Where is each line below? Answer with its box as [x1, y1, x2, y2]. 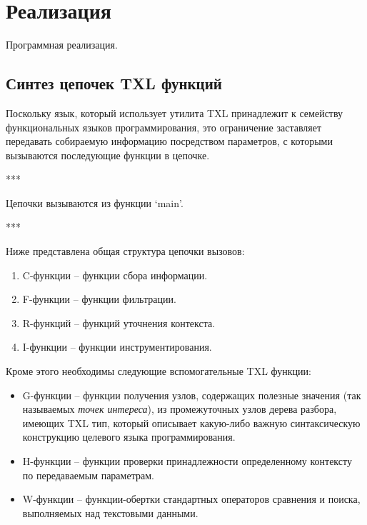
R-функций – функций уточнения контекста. [22, 315, 216, 330]
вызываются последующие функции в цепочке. [6, 147, 210, 162]
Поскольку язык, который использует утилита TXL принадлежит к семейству [6, 105, 343, 120]
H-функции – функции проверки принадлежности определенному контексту [22, 454, 352, 469]
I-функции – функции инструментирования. [22, 339, 212, 354]
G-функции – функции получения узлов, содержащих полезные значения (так [22, 387, 361, 402]
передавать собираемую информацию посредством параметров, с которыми [6, 134, 333, 149]
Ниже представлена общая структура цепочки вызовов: [6, 244, 245, 259]
